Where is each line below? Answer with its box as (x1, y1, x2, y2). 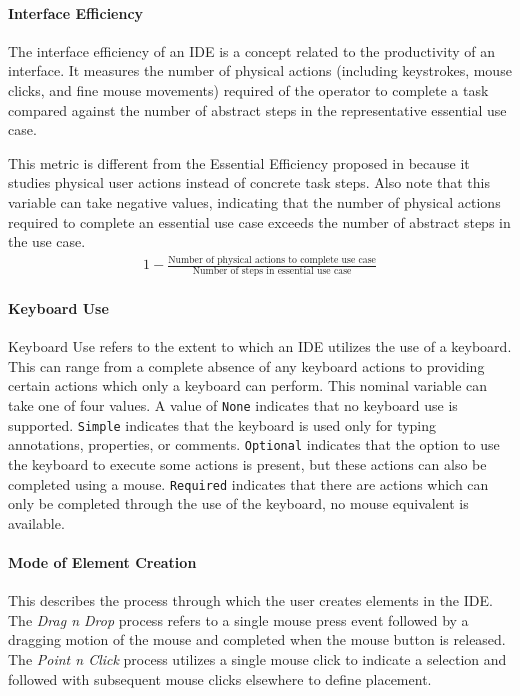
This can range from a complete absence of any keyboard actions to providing (8, 355, 485, 376)
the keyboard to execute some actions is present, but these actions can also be (8, 453, 487, 474)
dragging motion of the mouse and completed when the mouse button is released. (8, 629, 506, 650)
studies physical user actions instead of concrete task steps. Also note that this (8, 172, 490, 193)
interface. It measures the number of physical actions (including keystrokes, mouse (8, 60, 512, 81)
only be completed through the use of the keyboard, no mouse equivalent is (8, 493, 469, 514)
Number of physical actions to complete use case (168, 254, 376, 265)
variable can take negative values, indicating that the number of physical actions (8, 191, 501, 212)
